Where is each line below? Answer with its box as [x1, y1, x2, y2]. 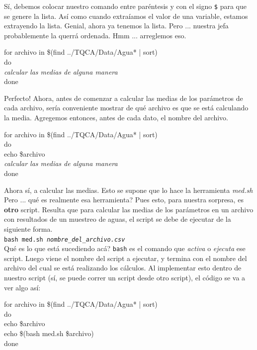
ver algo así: [4, 282, 41, 292]
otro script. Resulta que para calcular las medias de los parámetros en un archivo [4, 204, 254, 214]
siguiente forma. [4, 223, 53, 234]
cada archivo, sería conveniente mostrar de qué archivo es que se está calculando [4, 102, 249, 113]
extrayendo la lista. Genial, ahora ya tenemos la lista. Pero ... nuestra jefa [4, 20, 229, 31]
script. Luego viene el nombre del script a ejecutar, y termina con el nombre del [4, 253, 247, 263]
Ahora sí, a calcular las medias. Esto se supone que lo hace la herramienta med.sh [4, 184, 253, 195]
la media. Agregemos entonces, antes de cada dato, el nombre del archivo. [4, 112, 229, 122]
